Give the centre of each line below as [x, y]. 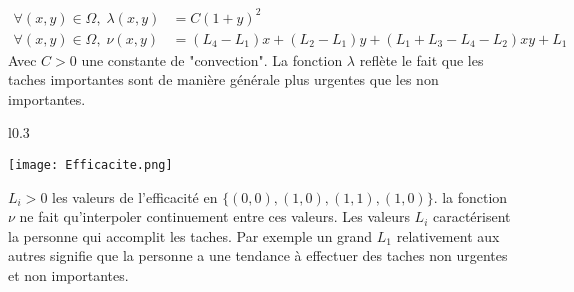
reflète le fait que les [421, 59]
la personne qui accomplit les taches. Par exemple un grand [190, 235]
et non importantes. [68, 274]
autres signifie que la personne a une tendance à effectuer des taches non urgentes [258, 255]
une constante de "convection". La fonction [212, 59]
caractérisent [471, 216]
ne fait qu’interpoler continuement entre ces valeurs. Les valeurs [214, 216]
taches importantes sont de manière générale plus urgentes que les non [223, 79]
